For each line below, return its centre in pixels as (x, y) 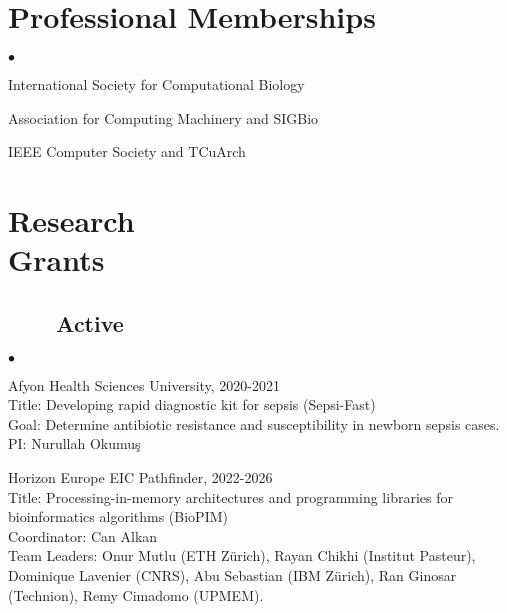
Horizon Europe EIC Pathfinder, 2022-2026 (140, 477)
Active (90, 322)
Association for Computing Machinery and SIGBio (163, 117)
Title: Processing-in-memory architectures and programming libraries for (230, 496)
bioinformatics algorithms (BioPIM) (118, 516)
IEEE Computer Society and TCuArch (127, 151)
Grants (56, 259)
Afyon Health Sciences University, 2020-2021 (144, 384)
